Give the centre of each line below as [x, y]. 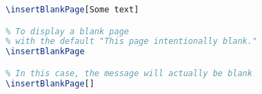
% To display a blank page [67, 31]
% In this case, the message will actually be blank [129, 73]
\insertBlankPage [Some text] [72, 10]
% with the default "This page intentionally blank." [132, 42]
